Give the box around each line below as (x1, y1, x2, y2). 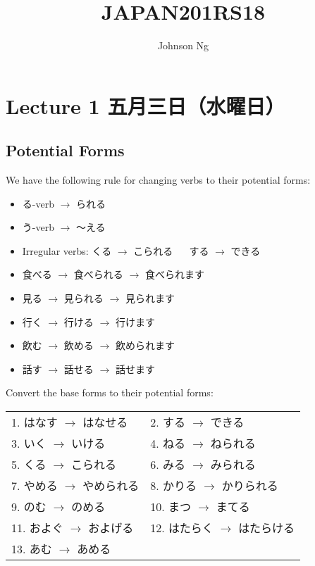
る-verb (22, 196, 54, 210)
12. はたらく (150, 520, 214, 536)
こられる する (133, 243, 209, 258)
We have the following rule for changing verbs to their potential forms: (6, 172, 311, 187)
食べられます (144, 267, 204, 282)
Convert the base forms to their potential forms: (6, 385, 214, 400)
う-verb (22, 220, 54, 234)
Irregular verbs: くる (22, 243, 112, 258)
